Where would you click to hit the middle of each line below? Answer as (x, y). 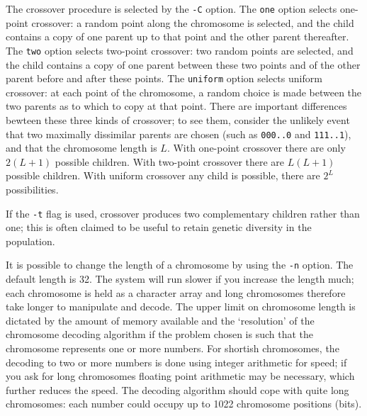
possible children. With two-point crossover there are (170, 161)
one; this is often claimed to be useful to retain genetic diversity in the (159, 227)
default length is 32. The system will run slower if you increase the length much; (180, 279)
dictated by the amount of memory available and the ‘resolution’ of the (160, 320)
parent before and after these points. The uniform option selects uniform (164, 78)
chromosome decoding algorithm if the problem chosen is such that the (160, 334)
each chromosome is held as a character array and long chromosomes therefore (176, 292)
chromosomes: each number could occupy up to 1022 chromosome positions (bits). (184, 404)
